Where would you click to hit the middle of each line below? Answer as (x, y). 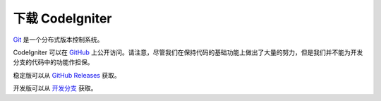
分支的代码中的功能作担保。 (53, 62)
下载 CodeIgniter (62, 18)
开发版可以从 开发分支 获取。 (55, 88)
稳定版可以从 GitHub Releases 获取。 (67, 75)
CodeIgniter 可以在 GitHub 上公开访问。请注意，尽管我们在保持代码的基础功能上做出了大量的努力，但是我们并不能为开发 (188, 52)
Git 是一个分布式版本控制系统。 (58, 40)
